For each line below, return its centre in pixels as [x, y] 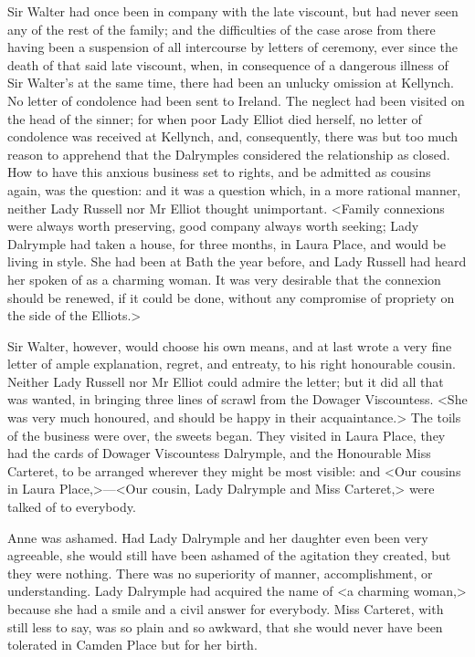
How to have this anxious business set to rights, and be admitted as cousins [219, 172]
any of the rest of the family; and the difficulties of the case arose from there [222, 29]
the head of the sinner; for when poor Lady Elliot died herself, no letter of [215, 118]
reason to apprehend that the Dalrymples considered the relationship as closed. [229, 154]
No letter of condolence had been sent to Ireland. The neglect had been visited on [236, 100]
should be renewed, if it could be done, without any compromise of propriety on [231, 297]
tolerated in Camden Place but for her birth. [132, 645]
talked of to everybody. [72, 507]
